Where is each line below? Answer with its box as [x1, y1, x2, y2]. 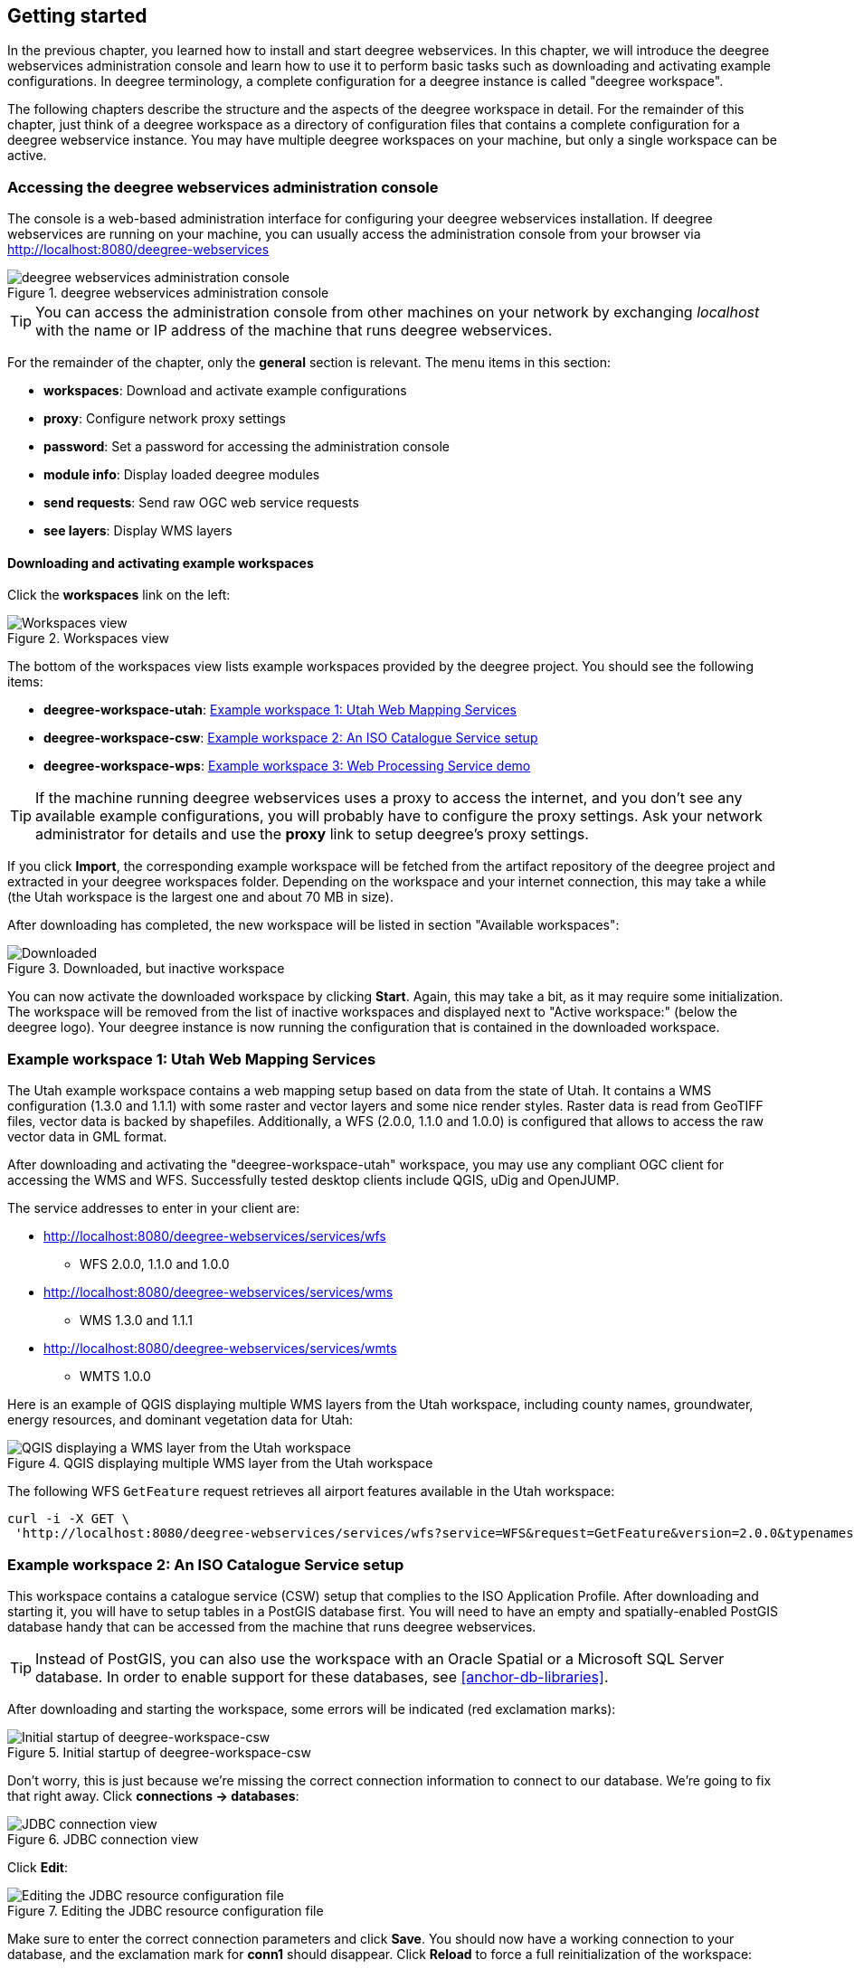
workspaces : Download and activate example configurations [43, 383, 407, 399]
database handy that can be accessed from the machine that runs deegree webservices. [7, 1618, 536, 1634]
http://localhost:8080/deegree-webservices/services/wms [43, 1284, 394, 1301]
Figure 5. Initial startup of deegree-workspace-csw [7, 1744, 311, 1760]
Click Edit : [7, 1859, 68, 1875]
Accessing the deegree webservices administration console [7, 177, 439, 196]
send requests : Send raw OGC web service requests [43, 495, 359, 511]
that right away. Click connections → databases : [7, 1787, 299, 1803]
